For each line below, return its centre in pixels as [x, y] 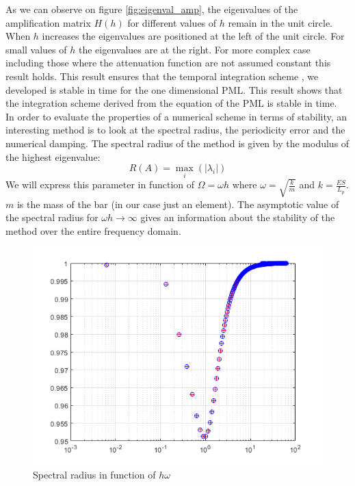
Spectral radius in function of [94, 474]
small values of [36, 49]
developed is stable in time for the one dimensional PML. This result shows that [174, 89]
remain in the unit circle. [280, 22]
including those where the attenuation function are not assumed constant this [168, 63]
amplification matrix [48, 22]
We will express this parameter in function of [100, 184]
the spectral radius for [52, 217]
